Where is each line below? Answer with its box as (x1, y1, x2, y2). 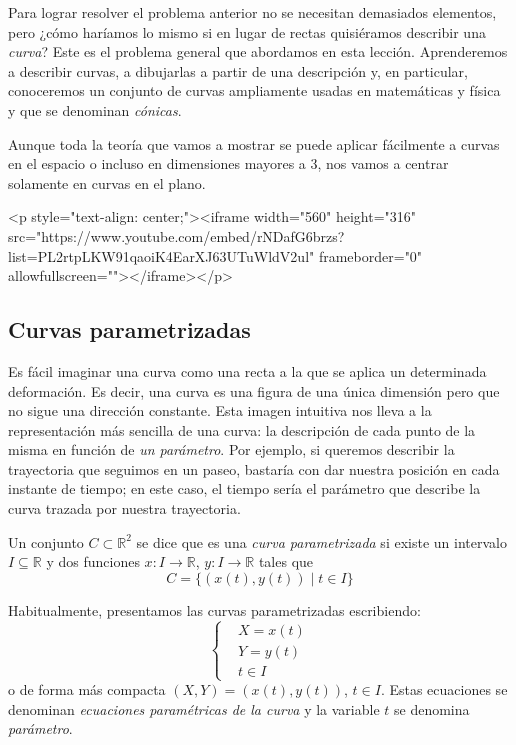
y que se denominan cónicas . (8, 99, 182, 120)
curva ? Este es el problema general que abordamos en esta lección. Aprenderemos (8, 41, 508, 62)
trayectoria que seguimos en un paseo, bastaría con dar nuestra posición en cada (8, 458, 500, 479)
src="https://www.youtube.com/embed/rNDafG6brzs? (8, 225, 345, 246)
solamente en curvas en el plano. (8, 172, 206, 193)
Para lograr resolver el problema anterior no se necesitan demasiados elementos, (8, 2, 497, 22)
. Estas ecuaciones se (380, 679, 508, 700)
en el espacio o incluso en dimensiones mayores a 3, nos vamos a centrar (8, 153, 449, 174)
